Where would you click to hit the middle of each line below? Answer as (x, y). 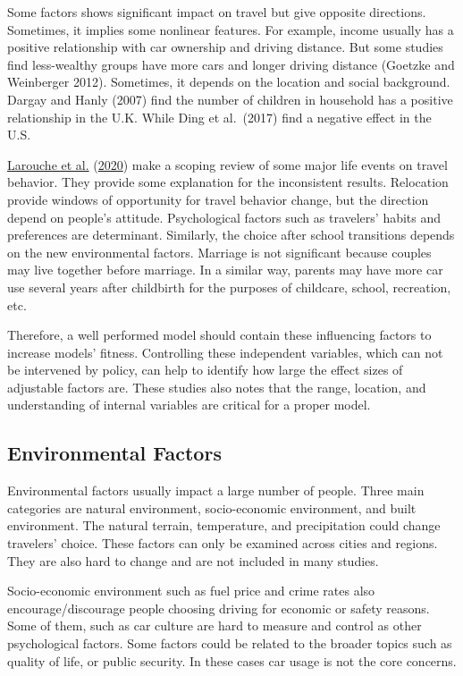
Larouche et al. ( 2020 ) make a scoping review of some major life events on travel (227, 164)
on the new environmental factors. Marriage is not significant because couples (219, 252)
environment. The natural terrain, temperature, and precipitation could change (224, 525)
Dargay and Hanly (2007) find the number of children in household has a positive (230, 99)
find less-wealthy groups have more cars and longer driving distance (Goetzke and (231, 64)
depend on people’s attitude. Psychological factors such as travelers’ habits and (224, 217)
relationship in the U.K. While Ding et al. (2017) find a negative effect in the (219, 117)
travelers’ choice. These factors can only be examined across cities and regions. (223, 543)
